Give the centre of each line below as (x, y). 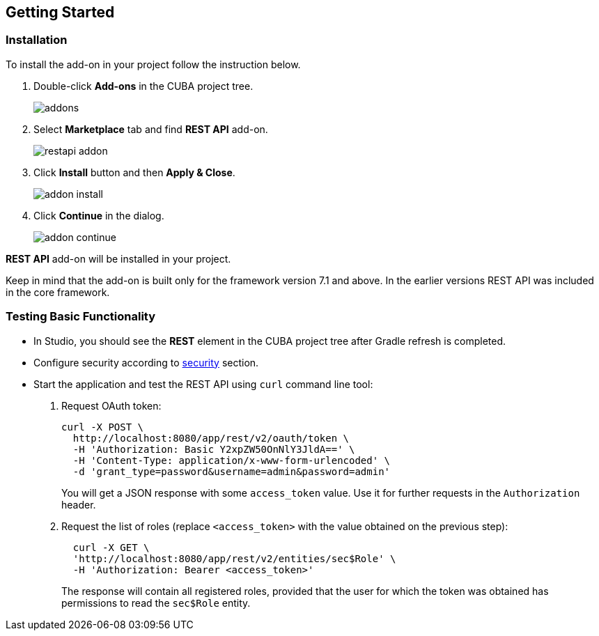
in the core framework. (58, 292)
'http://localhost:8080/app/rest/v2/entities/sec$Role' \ (234, 558)
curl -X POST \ (103, 427)
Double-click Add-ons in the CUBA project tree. (143, 86)
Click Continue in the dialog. (99, 215)
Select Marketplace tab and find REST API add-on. (151, 129)
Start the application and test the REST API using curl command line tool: (203, 384)
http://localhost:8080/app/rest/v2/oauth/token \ (211, 438)
